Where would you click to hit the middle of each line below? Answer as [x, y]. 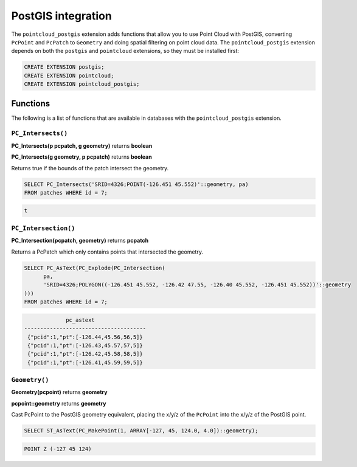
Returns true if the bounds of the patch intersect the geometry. [90, 168]
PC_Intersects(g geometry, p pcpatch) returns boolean [81, 157]
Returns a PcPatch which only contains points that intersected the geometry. [107, 252]
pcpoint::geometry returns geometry [59, 403]
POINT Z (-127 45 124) [58, 449]
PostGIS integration [61, 16]
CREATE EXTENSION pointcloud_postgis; [82, 84]
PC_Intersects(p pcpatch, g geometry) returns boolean [82, 145]
